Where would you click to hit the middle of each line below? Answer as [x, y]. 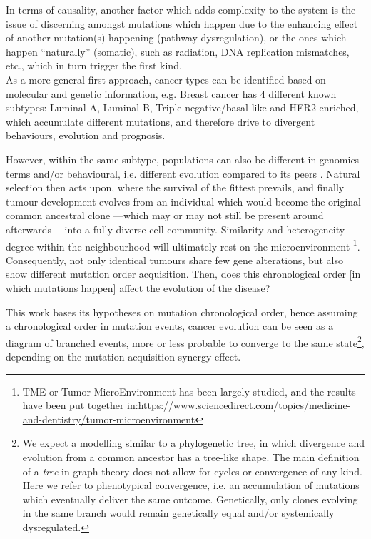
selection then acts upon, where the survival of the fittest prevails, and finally [175, 187]
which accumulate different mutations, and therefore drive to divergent [161, 121]
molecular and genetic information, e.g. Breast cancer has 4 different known [171, 93]
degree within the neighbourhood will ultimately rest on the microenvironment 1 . [183, 245]
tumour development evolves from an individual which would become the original [183, 201]
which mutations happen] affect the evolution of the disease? [138, 287]
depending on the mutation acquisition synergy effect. [123, 356]
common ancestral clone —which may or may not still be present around [165, 215]
